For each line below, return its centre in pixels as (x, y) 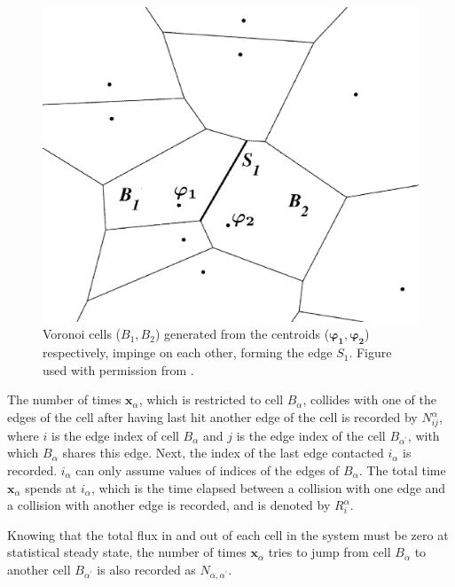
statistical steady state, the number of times (127, 552)
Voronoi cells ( (82, 334)
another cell (39, 569)
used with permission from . (118, 369)
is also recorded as (146, 569)
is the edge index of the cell (311, 435)
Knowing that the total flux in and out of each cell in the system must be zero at (228, 534)
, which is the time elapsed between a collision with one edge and (268, 487)
